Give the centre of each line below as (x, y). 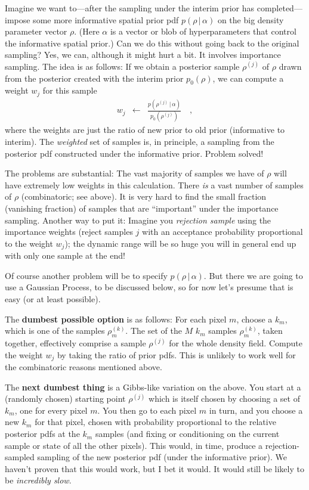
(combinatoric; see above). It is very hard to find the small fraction (144, 196)
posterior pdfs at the (42, 434)
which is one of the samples (55, 331)
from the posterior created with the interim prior (94, 78)
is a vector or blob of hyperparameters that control (203, 31)
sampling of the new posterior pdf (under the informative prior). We (162, 457)
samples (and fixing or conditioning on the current (187, 434)
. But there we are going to (253, 275)
